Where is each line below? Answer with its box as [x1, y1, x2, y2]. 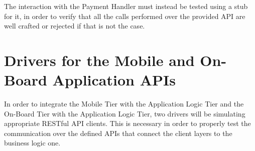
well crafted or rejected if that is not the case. [4, 20, 145, 31]
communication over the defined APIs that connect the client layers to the [4, 127, 232, 138]
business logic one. [4, 137, 61, 148]
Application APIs [52, 69, 176, 90]
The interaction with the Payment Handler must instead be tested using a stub [4, 1, 248, 11]
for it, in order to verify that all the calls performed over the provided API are [4, 10, 245, 21]
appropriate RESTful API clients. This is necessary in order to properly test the [4, 118, 251, 128]
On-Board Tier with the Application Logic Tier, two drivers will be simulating [4, 108, 245, 118]
